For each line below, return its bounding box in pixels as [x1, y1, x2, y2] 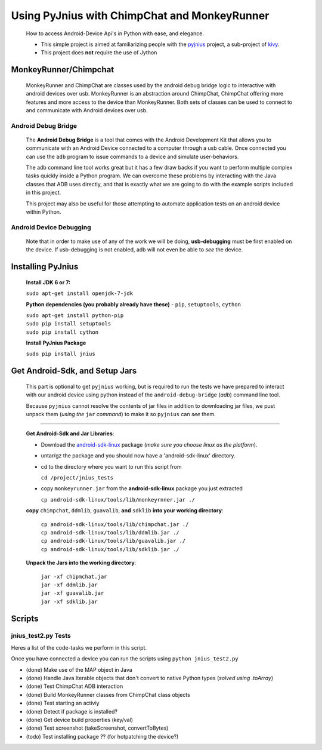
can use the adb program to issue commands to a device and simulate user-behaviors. [26, 153, 239, 160]
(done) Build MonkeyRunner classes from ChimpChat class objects [26, 691, 190, 698]
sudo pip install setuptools [26, 320, 112, 327]
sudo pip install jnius [26, 351, 95, 358]
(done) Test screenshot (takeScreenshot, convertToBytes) [26, 724, 169, 731]
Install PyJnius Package [26, 339, 86, 346]
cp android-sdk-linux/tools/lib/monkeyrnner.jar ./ [41, 496, 196, 503]
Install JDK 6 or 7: [26, 278, 71, 286]
